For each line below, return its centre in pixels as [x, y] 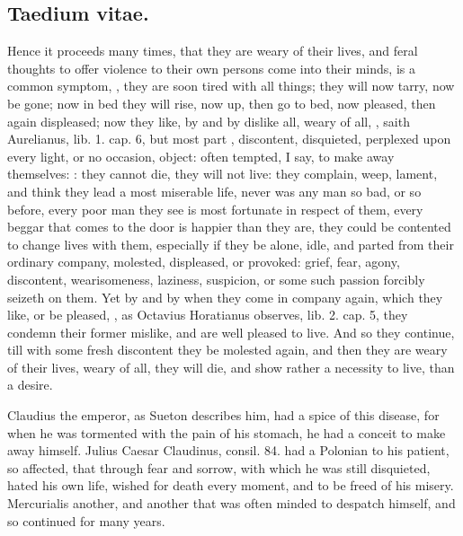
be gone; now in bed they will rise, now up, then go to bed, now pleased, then [222, 103]
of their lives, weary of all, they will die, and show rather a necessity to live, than [231, 367]
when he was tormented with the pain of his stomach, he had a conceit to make [227, 432]
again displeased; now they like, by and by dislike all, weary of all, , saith [209, 121]
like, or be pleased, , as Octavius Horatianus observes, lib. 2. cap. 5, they [208, 315]
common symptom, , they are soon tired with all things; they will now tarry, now [231, 86]
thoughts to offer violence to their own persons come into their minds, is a [211, 68]
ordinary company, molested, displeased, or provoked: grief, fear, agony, [204, 262]
